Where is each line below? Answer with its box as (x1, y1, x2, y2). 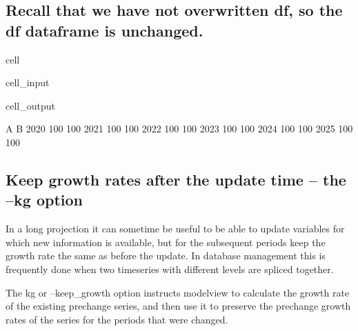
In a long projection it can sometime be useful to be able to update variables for (6, 221, 345, 236)
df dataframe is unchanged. (6, 19, 203, 41)
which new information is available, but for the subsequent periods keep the (6, 234, 326, 249)
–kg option (6, 189, 83, 210)
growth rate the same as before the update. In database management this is (6, 248, 326, 263)
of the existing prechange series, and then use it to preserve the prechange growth (6, 299, 351, 313)
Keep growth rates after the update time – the (6, 168, 346, 190)
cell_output (6, 98, 55, 112)
